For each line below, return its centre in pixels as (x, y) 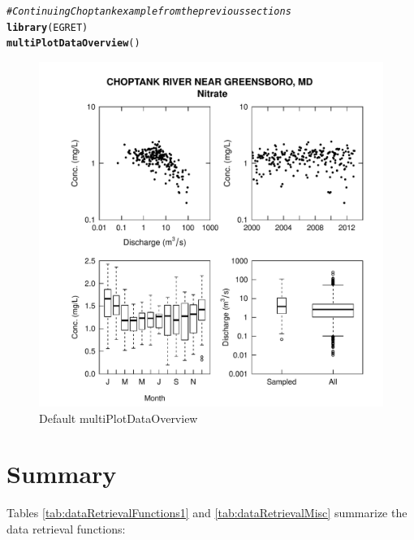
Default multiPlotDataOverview (119, 418)
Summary (62, 474)
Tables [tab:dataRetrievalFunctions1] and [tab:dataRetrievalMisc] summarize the (207, 513)
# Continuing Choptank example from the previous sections (149, 11)
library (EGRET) (47, 27)
